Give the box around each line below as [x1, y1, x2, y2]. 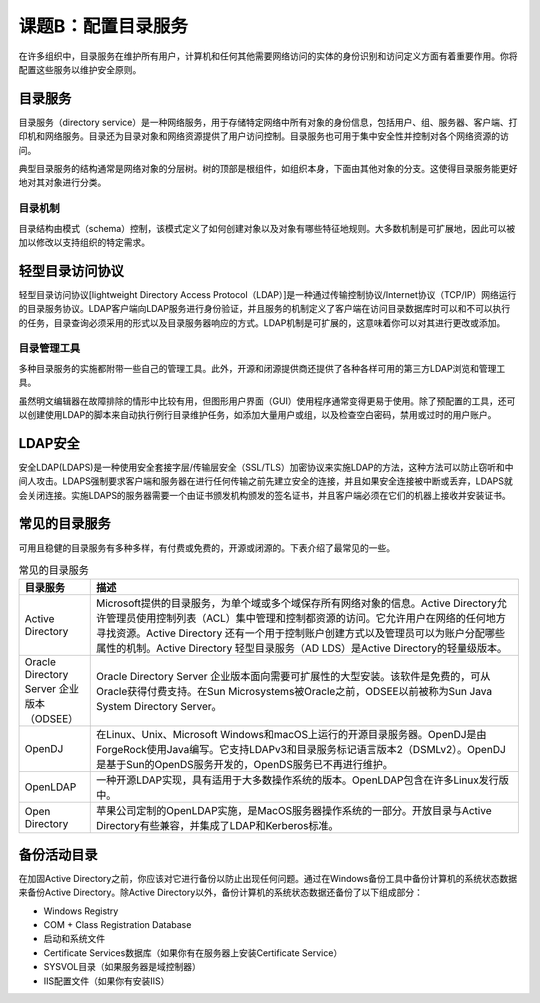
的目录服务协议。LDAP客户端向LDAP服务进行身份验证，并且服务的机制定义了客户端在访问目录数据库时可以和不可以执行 [18, 303, 511, 315]
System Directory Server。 [95, 700, 222, 714]
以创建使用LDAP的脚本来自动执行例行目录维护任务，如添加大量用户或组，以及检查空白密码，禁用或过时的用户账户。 [18, 408, 497, 420]
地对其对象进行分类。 [18, 176, 107, 189]
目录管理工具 [18, 341, 81, 355]
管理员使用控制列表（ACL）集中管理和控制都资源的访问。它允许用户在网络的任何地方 [105, 611, 507, 625]
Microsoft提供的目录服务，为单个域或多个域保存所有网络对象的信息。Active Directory [95, 596, 497, 610]
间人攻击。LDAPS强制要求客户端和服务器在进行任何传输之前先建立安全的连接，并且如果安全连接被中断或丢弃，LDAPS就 [18, 475, 514, 487]
